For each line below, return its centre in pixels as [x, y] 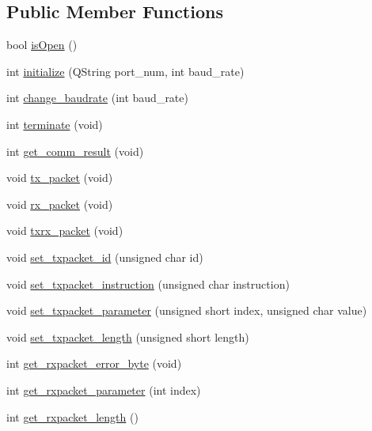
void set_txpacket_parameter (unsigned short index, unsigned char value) [187, 310]
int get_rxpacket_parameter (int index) [104, 389]
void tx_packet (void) [60, 178]
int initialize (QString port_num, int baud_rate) [125, 71]
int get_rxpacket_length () [72, 416]
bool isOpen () [42, 45]
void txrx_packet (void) [65, 231]
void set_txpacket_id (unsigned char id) [105, 257]
